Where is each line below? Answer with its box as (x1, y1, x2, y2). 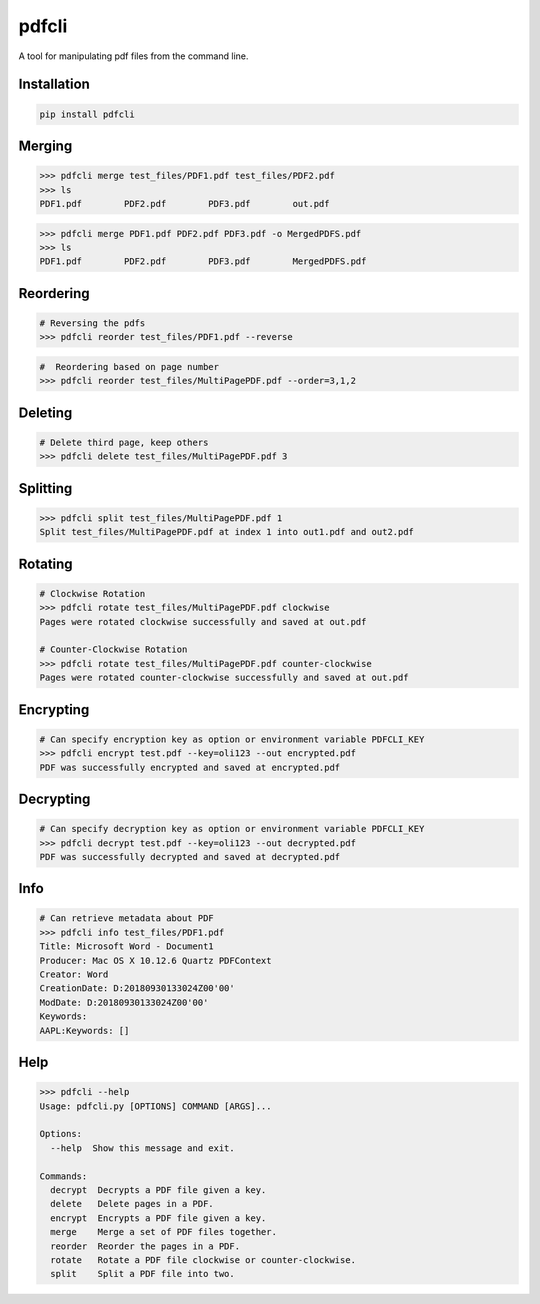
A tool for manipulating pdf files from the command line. (18, 50, 249, 62)
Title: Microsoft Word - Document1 (39, 941, 214, 952)
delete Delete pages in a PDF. (50, 1198, 214, 1210)
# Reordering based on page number (39, 361, 220, 372)
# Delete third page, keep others (39, 436, 209, 448)
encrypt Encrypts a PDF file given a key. (50, 1212, 267, 1224)
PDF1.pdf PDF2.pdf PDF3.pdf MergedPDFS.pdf (39, 256, 367, 267)
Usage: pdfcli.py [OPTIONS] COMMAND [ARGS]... (39, 1100, 272, 1112)
